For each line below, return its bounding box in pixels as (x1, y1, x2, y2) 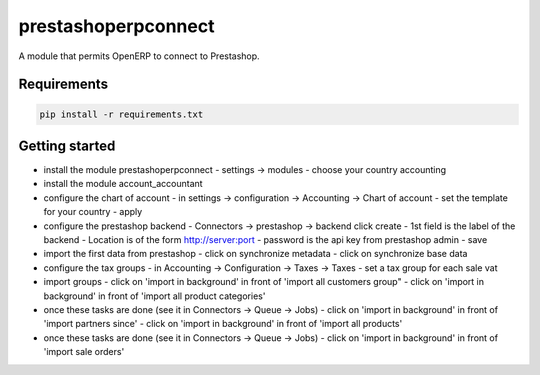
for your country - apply (43, 206, 143, 218)
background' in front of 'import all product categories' (43, 290, 266, 302)
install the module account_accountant (43, 178, 204, 190)
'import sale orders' (43, 346, 125, 358)
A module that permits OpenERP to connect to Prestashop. (18, 50, 260, 62)
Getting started (18, 137, 116, 154)
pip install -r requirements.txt (39, 108, 204, 120)
